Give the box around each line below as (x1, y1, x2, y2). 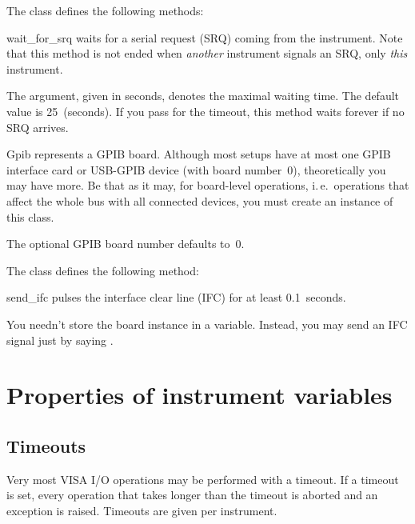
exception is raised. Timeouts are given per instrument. (6, 502, 277, 518)
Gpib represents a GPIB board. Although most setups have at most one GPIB (6, 146, 391, 162)
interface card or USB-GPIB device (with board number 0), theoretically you (6, 161, 386, 178)
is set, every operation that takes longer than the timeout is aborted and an (6, 486, 378, 503)
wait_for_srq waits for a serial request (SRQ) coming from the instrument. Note (6, 29, 403, 46)
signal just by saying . (6, 331, 114, 348)
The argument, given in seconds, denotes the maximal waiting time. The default (6, 87, 400, 104)
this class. (6, 208, 54, 225)
